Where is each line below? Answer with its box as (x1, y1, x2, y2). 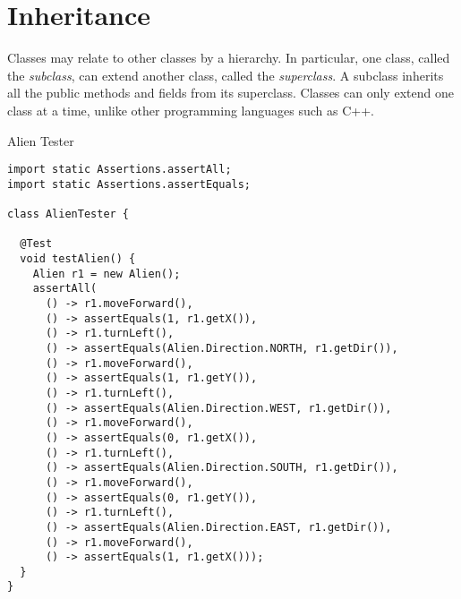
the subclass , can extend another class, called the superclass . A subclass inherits (7, 65, 444, 84)
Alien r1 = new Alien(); (32, 267, 181, 280)
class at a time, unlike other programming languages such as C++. (7, 100, 374, 119)
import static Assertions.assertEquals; (7, 177, 252, 191)
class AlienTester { (7, 208, 130, 221)
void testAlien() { (20, 252, 136, 266)
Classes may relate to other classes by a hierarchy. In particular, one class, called (7, 48, 450, 67)
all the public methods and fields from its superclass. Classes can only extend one (7, 83, 454, 102)
